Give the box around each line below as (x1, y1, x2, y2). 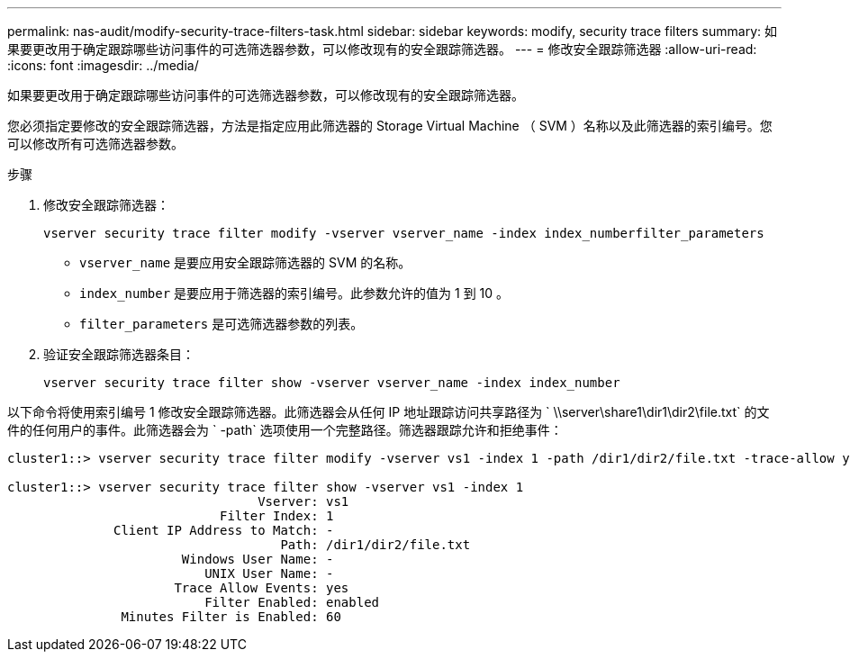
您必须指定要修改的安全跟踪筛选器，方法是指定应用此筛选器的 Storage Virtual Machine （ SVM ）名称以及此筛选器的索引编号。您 (7, 118, 773, 133)
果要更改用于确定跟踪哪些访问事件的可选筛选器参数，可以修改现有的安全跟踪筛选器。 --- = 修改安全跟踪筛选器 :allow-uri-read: (7, 41, 757, 57)
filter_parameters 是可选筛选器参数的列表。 (79, 316, 364, 331)
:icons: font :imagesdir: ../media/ (7, 58, 199, 73)
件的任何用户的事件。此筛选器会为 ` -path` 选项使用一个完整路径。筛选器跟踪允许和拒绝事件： (7, 422, 563, 438)
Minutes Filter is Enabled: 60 (121, 609, 341, 624)
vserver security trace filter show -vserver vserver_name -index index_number (43, 375, 620, 390)
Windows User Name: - (181, 552, 334, 566)
